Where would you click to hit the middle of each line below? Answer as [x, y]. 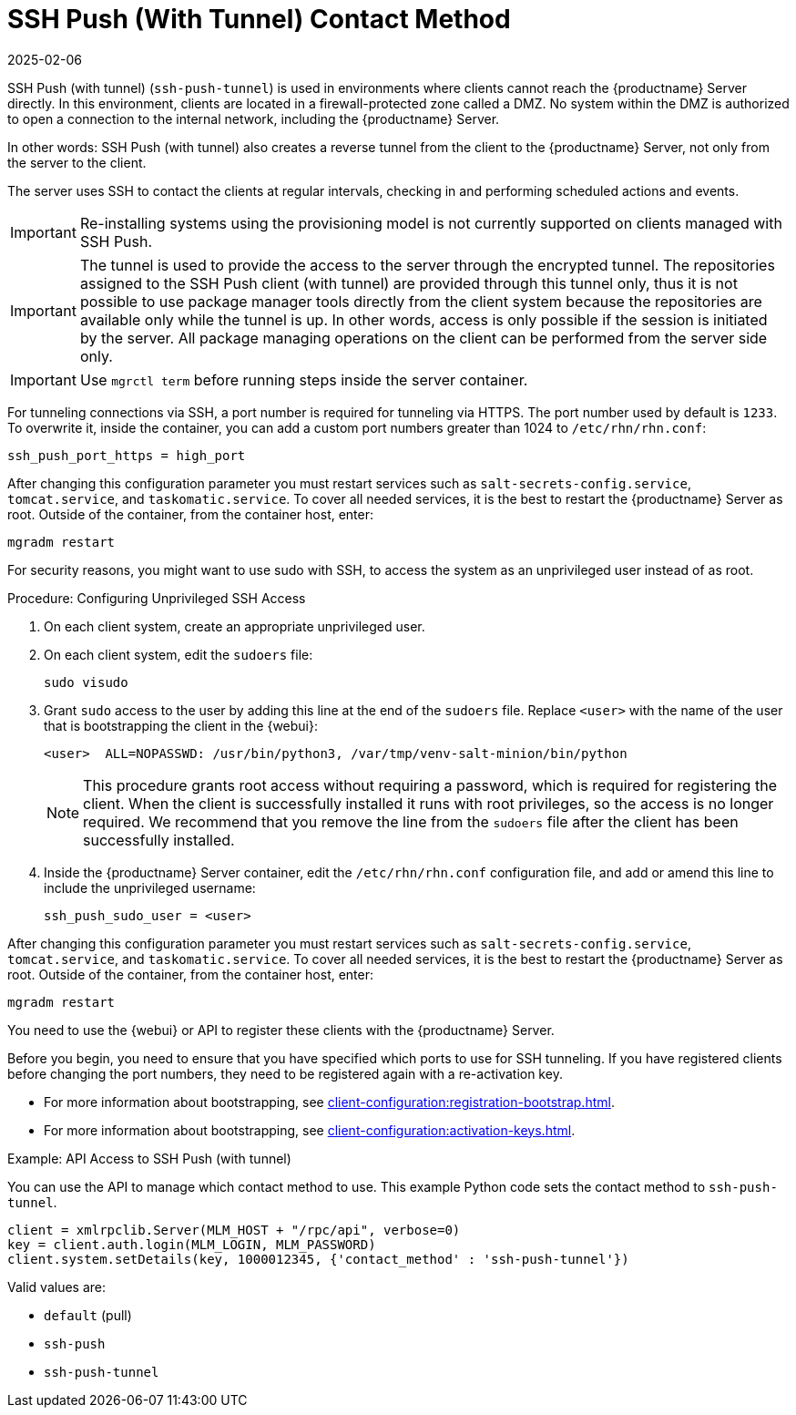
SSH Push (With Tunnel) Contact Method [259, 19]
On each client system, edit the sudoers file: [179, 654]
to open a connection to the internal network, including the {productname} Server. [254, 118]
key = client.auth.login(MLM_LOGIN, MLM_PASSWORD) [192, 1244]
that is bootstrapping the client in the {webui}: [181, 725]
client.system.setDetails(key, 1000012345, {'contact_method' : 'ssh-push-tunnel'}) [318, 1259]
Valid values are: [57, 1287]
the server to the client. [77, 162]
